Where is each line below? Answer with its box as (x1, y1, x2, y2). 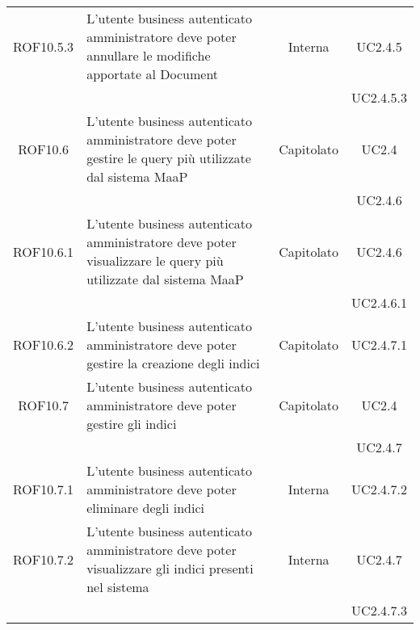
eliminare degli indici (86, 498, 204, 517)
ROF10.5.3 (13, 36, 74, 56)
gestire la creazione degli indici (86, 354, 260, 372)
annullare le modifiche (86, 46, 211, 65)
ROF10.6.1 (13, 241, 74, 261)
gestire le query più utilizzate (86, 149, 251, 167)
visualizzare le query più (86, 251, 224, 270)
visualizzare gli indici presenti (86, 559, 254, 577)
